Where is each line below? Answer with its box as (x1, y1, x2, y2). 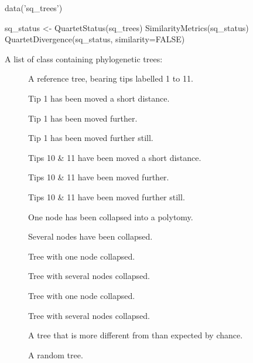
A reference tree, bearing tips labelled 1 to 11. (28, 72, 193, 85)
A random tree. (28, 348, 83, 361)
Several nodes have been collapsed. (28, 230, 153, 243)
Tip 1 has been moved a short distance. (28, 92, 170, 104)
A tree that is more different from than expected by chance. (28, 329, 243, 341)
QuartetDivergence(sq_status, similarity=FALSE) (5, 33, 185, 45)
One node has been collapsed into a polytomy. (28, 210, 193, 223)
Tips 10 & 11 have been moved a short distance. (28, 151, 201, 163)
